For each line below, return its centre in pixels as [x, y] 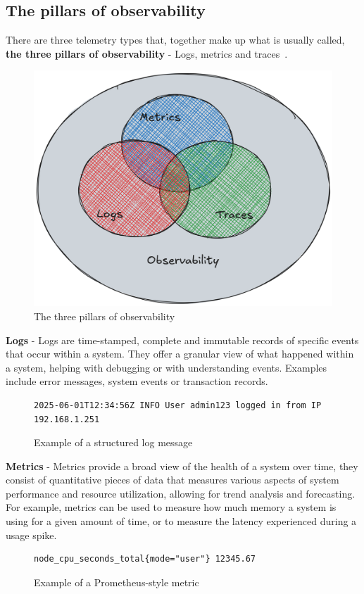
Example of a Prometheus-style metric [117, 582]
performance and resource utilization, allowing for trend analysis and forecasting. [181, 493]
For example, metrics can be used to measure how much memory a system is [171, 507]
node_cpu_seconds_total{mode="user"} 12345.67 [145, 559]
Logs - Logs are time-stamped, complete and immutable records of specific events [182, 340]
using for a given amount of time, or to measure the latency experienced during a [181, 521]
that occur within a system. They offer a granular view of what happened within [180, 354]
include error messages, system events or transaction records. [137, 381]
